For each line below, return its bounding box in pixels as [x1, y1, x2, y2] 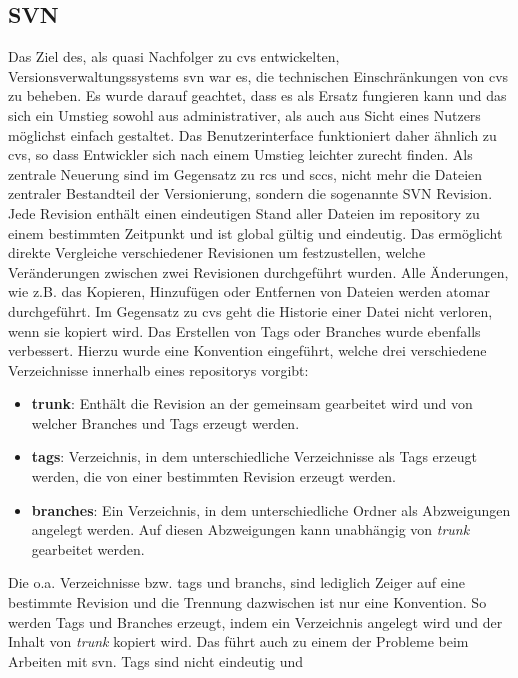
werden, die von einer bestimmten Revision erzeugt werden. [31, 466, 396, 487]
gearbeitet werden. [31, 538, 145, 559]
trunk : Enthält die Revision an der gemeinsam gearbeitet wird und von [31, 393, 473, 414]
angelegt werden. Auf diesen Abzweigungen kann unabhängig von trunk [31, 519, 470, 540]
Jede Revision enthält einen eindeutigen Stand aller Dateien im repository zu [8, 202, 480, 223]
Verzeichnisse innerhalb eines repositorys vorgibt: [8, 359, 309, 380]
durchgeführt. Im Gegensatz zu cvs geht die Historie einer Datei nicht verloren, [8, 300, 493, 321]
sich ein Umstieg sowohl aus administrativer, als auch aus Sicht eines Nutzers [8, 104, 481, 125]
